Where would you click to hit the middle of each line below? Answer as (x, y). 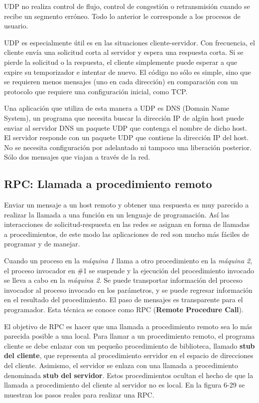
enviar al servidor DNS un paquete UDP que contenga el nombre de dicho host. (126, 127)
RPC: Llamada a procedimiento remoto (108, 184)
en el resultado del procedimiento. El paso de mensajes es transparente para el (124, 300)
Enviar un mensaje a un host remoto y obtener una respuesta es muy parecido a (127, 205)
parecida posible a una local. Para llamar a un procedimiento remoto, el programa (129, 336)
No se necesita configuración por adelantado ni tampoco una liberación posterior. (128, 147)
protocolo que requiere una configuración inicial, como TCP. (96, 91)
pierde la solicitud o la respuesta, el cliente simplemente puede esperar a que (121, 62)
